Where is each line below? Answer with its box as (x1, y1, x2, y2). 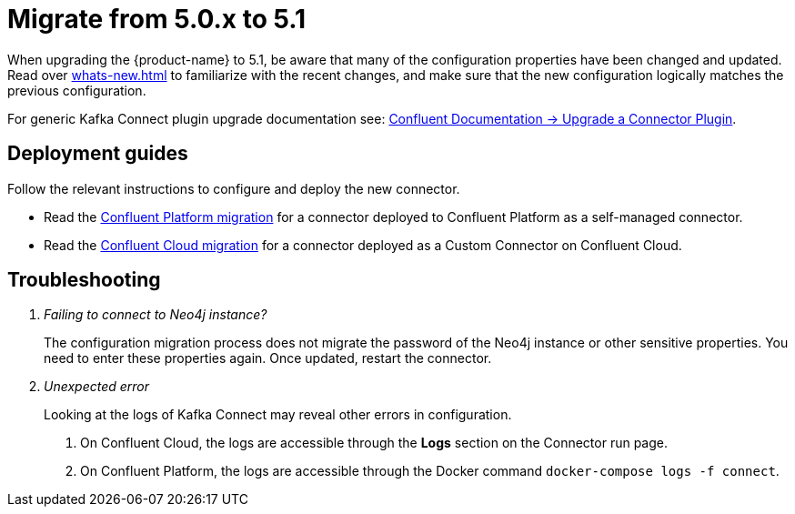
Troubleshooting (7, 268, 161, 292)
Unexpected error (44, 378, 150, 395)
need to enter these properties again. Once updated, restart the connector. (44, 350, 492, 367)
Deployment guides (7, 142, 188, 166)
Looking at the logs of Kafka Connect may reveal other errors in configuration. (44, 407, 512, 423)
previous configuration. (7, 82, 146, 98)
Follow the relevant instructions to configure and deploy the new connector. (7, 180, 460, 197)
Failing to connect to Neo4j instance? (44, 307, 267, 323)
